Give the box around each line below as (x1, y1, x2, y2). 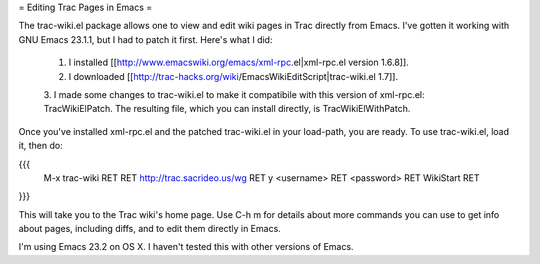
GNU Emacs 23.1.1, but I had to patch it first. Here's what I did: (18, 33, 273, 45)
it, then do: (18, 140, 64, 152)
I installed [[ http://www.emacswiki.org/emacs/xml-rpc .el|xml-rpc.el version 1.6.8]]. (68, 56, 409, 69)
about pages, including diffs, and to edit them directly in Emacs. (18, 223, 282, 235)
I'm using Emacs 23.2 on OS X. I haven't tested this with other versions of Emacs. (18, 241, 354, 253)
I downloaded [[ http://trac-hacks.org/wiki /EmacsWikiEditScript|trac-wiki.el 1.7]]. (68, 70, 399, 82)
